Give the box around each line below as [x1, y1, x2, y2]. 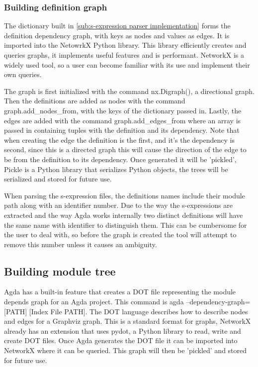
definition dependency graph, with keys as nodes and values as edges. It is [4, 30, 230, 40]
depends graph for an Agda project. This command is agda [4, 296, 184, 307]
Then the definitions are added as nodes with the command [4, 95, 185, 106]
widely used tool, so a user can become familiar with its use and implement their [4, 59, 250, 70]
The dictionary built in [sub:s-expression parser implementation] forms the [4, 20, 231, 31]
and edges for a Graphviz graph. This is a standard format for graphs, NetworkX [4, 316, 251, 326]
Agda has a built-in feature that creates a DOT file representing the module [4, 286, 236, 297]
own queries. [4, 69, 42, 80]
